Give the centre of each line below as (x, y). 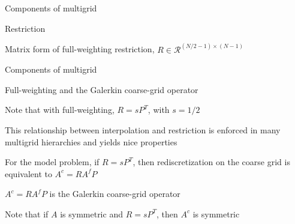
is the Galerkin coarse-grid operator (115, 194)
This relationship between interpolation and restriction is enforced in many (143, 130)
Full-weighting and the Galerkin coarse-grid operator (102, 89)
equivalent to (28, 173)
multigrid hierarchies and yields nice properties (91, 141)
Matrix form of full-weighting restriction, (80, 49)
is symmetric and (91, 213)
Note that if (27, 213)
